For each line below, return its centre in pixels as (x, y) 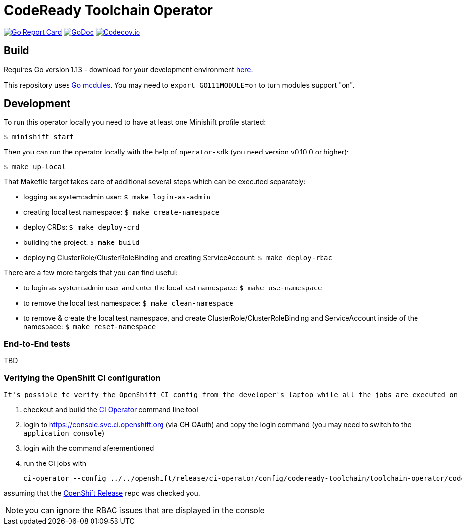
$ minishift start (39, 137)
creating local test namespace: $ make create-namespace (122, 212)
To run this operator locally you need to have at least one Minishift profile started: (135, 122)
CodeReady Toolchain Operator (108, 10)
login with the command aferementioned (89, 448)
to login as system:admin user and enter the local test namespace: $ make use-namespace (173, 288)
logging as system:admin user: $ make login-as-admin (117, 197)
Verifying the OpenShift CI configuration (82, 378)
